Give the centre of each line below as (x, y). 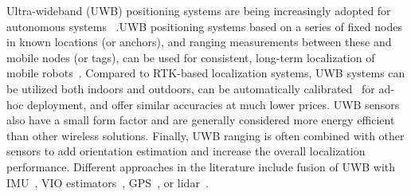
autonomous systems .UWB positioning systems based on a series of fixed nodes (204, 26)
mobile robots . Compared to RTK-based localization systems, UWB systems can (206, 73)
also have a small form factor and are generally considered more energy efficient (201, 120)
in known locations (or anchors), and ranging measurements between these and (199, 42)
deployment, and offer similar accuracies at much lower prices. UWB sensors (213, 104)
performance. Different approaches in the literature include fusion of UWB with (201, 166)
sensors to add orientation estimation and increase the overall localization (186, 151)
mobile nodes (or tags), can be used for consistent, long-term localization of (191, 57)
